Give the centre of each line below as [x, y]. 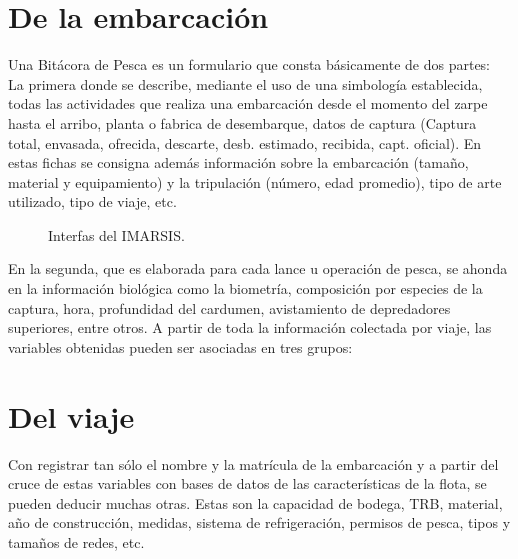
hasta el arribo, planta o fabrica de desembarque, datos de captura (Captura [242, 122]
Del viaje [71, 415]
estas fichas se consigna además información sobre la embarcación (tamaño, [238, 162]
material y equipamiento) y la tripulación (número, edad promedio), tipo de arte [255, 181]
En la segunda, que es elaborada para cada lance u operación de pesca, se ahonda [258, 268]
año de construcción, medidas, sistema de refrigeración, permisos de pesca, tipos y [259, 522]
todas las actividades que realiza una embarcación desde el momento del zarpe [248, 103]
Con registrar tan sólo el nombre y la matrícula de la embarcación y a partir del [253, 463]
